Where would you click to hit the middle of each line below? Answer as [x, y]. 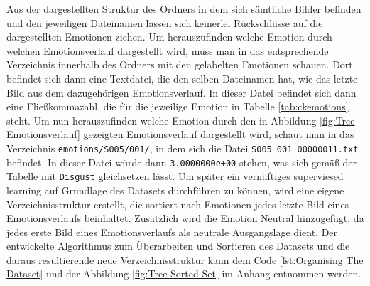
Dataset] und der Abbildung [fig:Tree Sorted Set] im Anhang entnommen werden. [184, 274]
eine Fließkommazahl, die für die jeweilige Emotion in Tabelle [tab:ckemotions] [178, 106]
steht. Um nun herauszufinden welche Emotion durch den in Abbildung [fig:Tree [181, 120]
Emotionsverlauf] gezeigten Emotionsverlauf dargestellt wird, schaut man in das [180, 134]
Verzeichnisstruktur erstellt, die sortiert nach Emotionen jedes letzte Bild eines [178, 204]
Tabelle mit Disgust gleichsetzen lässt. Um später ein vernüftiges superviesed [175, 176]
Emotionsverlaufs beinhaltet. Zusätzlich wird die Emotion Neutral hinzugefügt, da [185, 218]
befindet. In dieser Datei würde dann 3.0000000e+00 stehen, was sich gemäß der [182, 162]
